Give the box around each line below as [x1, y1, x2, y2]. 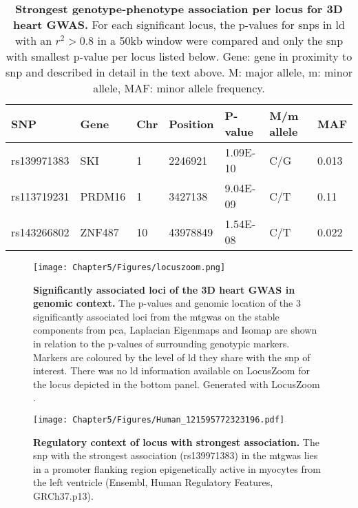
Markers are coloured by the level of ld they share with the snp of [33, 349, 310, 364]
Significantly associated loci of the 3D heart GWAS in [33, 282, 295, 296]
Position [169, 115, 214, 132]
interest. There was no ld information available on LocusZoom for [33, 363, 310, 378]
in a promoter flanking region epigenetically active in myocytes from [33, 461, 321, 476]
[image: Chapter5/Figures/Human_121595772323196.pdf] [33, 415, 285, 425]
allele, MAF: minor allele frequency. [93, 80, 265, 96]
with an [14, 32, 52, 48]
